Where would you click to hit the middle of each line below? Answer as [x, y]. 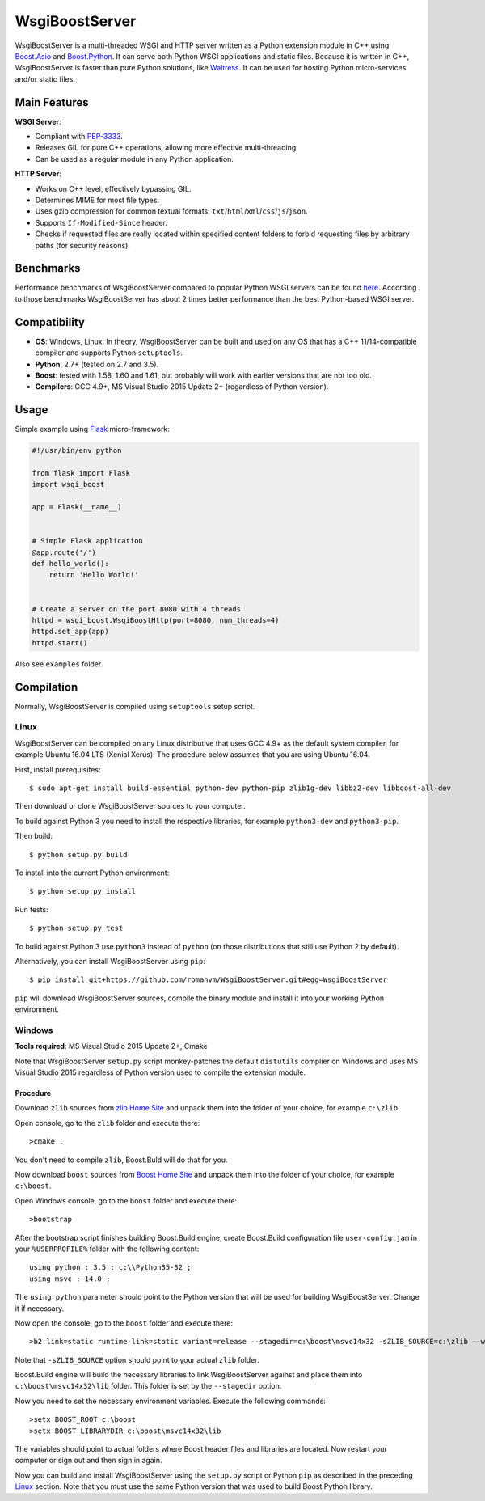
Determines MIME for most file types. [97, 200]
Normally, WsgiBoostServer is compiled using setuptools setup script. [135, 706]
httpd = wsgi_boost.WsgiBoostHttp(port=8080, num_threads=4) [156, 620]
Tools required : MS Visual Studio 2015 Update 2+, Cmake [111, 1046]
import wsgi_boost [68, 484]
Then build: [34, 836]
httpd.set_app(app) [70, 632]
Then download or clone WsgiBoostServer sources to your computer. [130, 806]
